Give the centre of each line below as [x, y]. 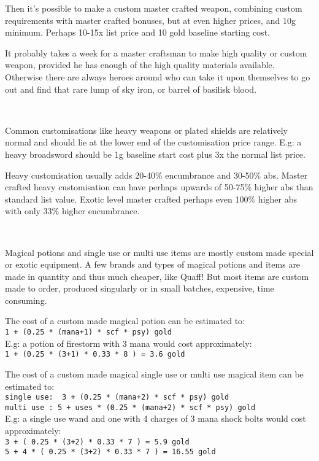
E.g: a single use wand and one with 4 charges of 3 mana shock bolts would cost [156, 418]
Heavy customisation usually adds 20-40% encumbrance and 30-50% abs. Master [156, 175]
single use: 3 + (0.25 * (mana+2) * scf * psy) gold [117, 397]
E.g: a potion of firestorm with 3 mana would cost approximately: [129, 343]
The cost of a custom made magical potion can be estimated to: [125, 321]
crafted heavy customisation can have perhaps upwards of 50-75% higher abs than [159, 187]
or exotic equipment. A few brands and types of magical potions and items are [153, 264]
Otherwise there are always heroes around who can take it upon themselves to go [158, 76]
